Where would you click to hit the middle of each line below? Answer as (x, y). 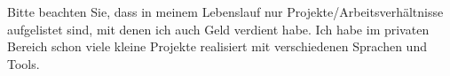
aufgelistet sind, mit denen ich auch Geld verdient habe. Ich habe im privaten (218, 29)
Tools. (24, 63)
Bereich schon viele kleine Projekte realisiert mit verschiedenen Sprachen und (217, 46)
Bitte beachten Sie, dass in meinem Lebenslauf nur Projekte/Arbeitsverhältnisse (225, 11)
